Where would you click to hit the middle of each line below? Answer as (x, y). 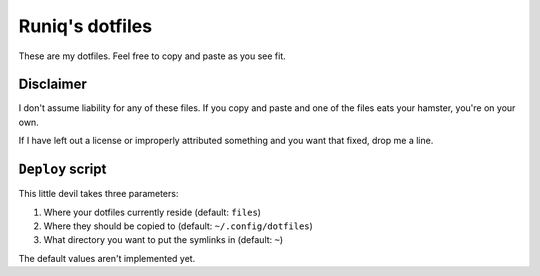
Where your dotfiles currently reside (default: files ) (152, 212)
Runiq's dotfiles (85, 26)
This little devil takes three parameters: (98, 194)
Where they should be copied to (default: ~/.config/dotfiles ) (178, 226)
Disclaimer (52, 84)
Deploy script (62, 169)
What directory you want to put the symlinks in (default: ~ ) (163, 240)
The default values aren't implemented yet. (107, 258)
